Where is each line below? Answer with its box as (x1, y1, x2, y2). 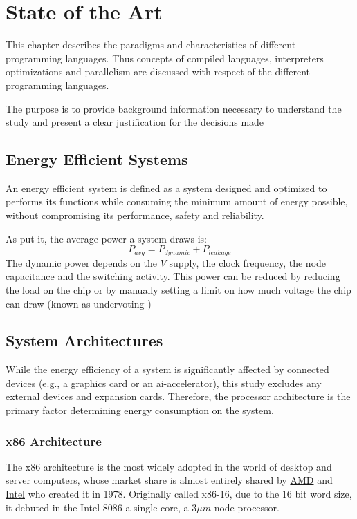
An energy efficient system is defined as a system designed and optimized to (6, 180, 327, 195)
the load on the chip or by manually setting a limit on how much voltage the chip (6, 282, 351, 296)
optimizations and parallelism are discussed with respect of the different (6, 64, 311, 79)
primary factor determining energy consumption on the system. (6, 403, 274, 417)
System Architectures (6, 330, 163, 351)
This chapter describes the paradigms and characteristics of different (6, 37, 296, 52)
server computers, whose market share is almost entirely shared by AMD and (6, 473, 333, 487)
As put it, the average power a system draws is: (6, 231, 207, 245)
